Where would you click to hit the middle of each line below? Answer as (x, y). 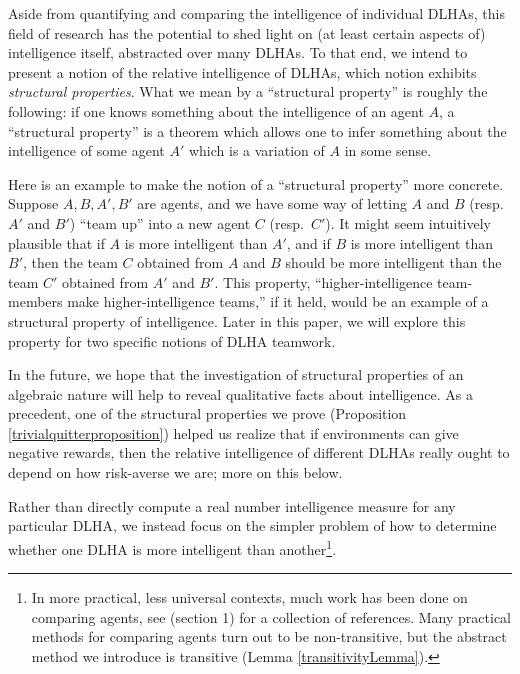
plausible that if (56, 242)
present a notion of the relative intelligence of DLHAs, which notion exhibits (242, 71)
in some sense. (388, 150)
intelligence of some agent (86, 150)
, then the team (70, 262)
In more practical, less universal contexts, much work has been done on (249, 597)
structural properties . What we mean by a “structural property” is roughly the (248, 91)
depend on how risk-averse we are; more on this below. (175, 472)
